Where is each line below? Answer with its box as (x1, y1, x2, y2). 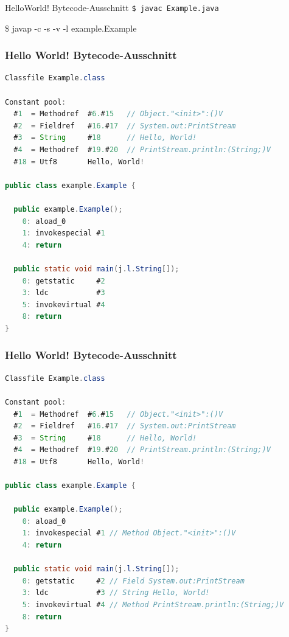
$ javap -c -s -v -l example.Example (5, 21, 137, 34)
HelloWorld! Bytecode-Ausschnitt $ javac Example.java (5, 1, 219, 13)
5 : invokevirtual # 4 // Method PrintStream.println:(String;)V (22, 600, 284, 610)
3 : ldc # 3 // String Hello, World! (22, 588, 210, 597)
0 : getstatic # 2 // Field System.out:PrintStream (22, 576, 245, 585)
